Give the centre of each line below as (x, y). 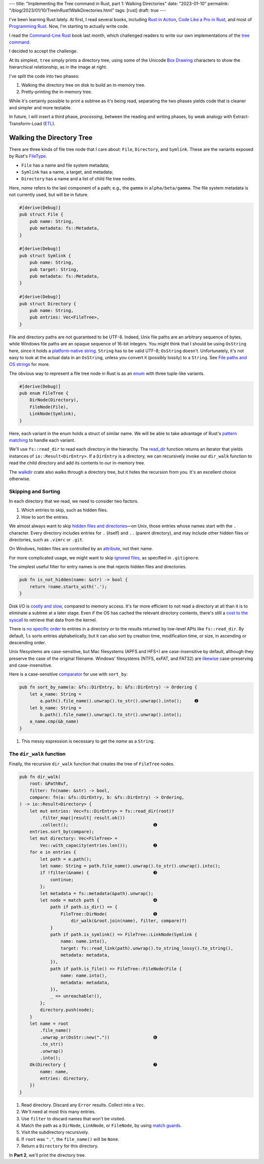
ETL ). (50, 123)
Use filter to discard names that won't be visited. (73, 1118)
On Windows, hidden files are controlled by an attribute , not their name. (81, 549)
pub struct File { (41, 215)
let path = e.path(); (66, 859)
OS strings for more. (29, 364)
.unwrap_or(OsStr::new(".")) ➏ (99, 1037)
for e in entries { (53, 852)
